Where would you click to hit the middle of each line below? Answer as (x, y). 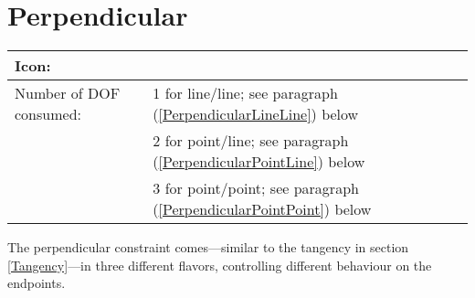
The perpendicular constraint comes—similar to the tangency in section (208, 247)
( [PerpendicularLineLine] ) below (256, 114)
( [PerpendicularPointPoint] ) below (262, 209)
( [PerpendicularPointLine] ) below (259, 162)
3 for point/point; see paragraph (256, 188)
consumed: (48, 114)
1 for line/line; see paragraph (245, 93)
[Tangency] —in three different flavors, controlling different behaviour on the (220, 265)
